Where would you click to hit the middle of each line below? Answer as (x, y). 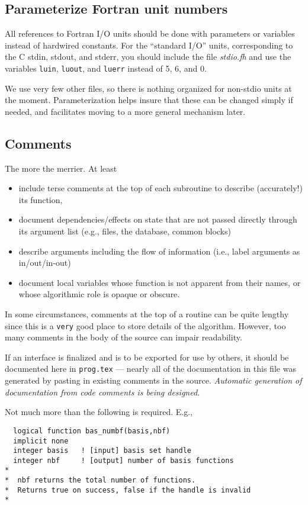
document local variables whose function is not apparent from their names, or (160, 282)
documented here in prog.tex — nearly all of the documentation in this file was (150, 369)
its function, (41, 199)
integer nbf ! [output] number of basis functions (123, 460)
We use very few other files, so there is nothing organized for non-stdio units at (148, 88)
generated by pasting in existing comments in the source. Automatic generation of (153, 380)
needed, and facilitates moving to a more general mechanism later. (125, 111)
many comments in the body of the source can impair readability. (123, 337)
